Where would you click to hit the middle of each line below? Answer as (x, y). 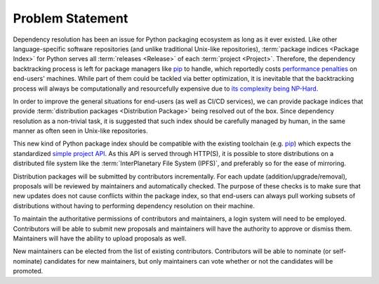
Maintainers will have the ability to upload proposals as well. (100, 238)
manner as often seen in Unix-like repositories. (80, 131)
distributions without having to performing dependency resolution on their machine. (134, 206)
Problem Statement (71, 18)
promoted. (28, 271)
